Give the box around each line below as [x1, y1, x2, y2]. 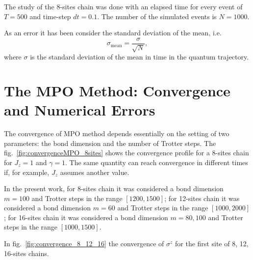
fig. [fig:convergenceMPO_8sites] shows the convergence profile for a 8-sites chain [4, 147, 249, 158]
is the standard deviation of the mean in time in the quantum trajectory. [30, 52, 249, 62]
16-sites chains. [4, 248, 49, 258]
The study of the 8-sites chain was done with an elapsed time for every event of [4, 1, 243, 11]
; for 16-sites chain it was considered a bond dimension [4, 212, 168, 222]
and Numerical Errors [4, 100, 155, 120]
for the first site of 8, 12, [175, 238, 249, 249]
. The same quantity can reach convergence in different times [65, 157, 248, 167]
